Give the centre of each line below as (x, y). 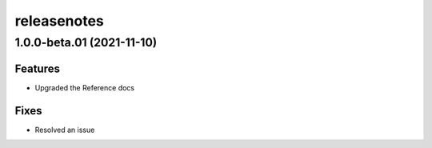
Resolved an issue (65, 130)
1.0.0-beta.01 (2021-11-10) (86, 42)
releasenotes (59, 21)
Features (37, 68)
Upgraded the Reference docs (85, 87)
